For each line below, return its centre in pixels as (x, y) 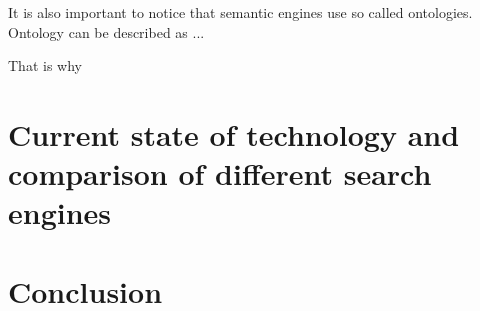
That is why (45, 65)
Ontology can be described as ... (106, 31)
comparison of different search (220, 173)
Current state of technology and (234, 133)
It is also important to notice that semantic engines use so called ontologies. (240, 12)
